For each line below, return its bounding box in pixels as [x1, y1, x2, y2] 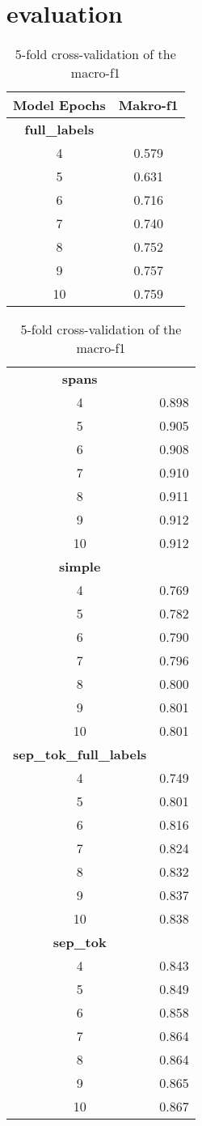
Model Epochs [13, 96, 106, 115]
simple [58, 557, 101, 576]
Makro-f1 [118, 96, 179, 115]
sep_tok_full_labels [13, 745, 147, 764]
